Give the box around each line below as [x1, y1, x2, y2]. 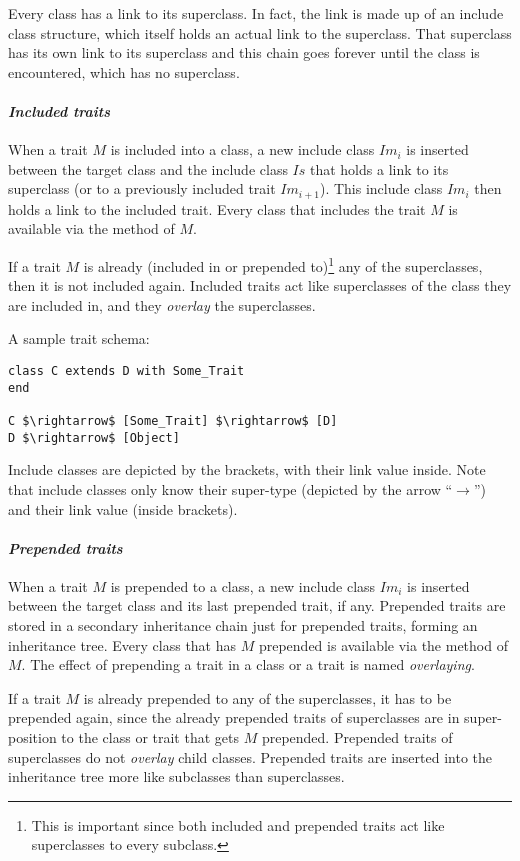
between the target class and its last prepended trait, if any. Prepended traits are [8, 595, 506, 616]
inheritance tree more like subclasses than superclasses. [8, 766, 345, 787]
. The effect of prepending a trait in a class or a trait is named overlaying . [21, 654, 475, 675]
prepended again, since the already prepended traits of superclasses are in [8, 707, 460, 728]
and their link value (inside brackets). [8, 498, 238, 519]
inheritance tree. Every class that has [8, 634, 237, 655]
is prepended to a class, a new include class [110, 575, 376, 596]
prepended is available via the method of [258, 634, 508, 655]
